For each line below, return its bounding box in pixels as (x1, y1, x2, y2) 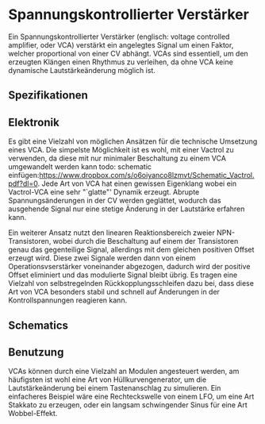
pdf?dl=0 (8, 179, 38, 188)
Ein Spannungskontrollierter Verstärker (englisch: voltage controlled (8, 32, 230, 41)
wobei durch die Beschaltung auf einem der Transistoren (52, 237, 239, 246)
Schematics (8, 318, 69, 332)
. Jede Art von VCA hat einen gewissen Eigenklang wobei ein (37, 179, 236, 188)
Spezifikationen (8, 89, 89, 102)
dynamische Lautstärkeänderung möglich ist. (8, 65, 156, 75)
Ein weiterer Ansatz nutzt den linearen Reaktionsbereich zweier (8, 228, 216, 237)
